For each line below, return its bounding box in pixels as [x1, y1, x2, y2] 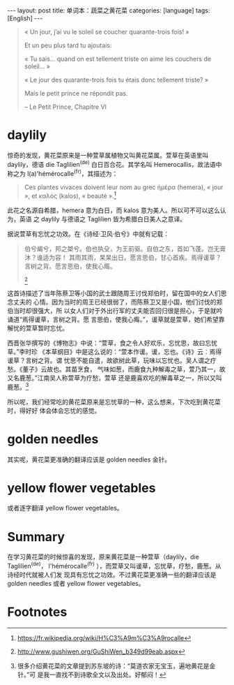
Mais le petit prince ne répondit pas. [24, 89, 128, 97]
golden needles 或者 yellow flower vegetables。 [7, 580, 145, 588]
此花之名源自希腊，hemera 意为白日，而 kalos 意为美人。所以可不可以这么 [7, 206, 221, 214]
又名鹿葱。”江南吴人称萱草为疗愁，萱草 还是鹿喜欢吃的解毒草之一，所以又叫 [7, 374, 223, 382]
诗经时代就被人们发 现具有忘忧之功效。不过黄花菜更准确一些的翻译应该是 [7, 570, 217, 579]
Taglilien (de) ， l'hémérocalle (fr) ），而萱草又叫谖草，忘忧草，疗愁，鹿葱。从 [7, 561, 221, 570]
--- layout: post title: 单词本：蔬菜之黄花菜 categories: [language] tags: [7, 6, 210, 15]
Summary [7, 529, 65, 545]
